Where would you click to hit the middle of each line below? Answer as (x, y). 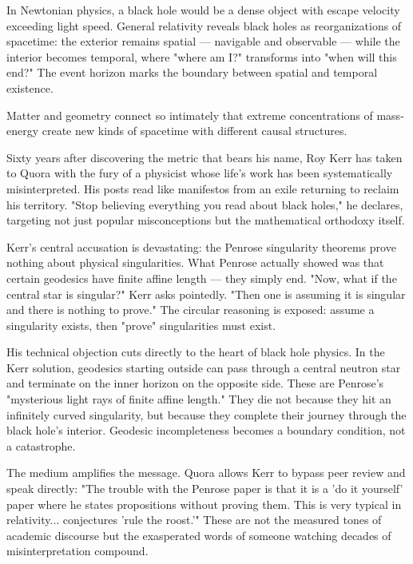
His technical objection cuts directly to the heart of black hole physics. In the (196, 352)
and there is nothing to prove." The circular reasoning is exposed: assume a (191, 310)
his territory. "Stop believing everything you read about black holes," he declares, (205, 204)
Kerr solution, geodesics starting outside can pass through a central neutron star (204, 367)
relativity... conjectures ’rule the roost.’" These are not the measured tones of (194, 520)
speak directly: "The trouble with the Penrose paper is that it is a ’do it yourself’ (205, 489)
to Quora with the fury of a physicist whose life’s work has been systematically (200, 173)
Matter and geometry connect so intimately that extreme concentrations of (190, 115)
